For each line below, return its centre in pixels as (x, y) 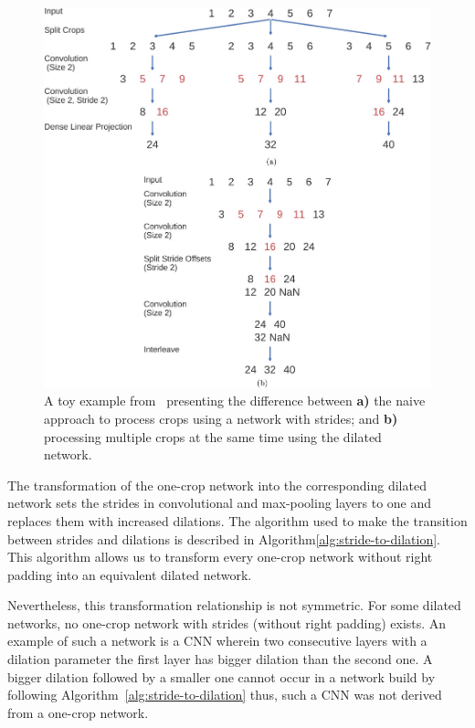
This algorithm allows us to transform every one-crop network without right (220, 557)
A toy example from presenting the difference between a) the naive (235, 401)
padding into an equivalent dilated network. (130, 574)
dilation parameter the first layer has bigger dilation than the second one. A (220, 659)
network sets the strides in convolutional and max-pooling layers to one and (220, 503)
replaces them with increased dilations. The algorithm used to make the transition (237, 520)
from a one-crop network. (78, 712)
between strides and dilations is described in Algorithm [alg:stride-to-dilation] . (224, 538)
